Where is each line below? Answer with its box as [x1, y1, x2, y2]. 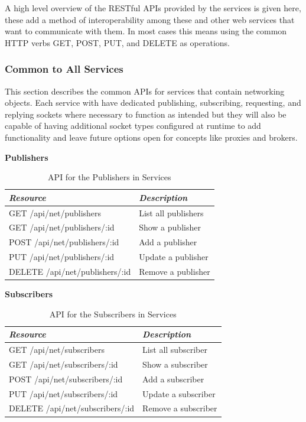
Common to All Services [5, 61, 123, 76]
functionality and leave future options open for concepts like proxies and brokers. [5, 131, 298, 143]
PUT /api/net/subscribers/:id [9, 387, 118, 400]
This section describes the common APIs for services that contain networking [5, 85, 285, 97]
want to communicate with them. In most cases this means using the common [5, 25, 287, 37]
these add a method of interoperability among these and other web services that [5, 13, 295, 25]
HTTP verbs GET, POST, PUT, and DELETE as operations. [5, 36, 230, 48]
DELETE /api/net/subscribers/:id [9, 402, 135, 414]
